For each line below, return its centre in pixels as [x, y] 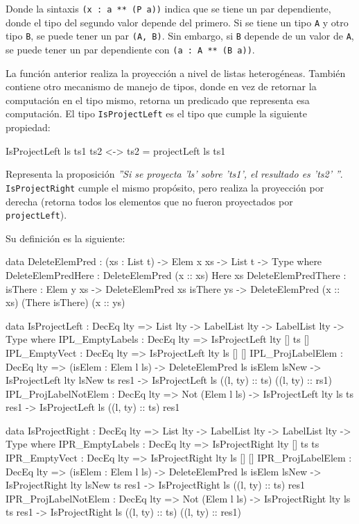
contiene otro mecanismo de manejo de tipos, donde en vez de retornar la [161, 86]
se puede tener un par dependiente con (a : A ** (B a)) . [130, 49]
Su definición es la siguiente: [65, 238]
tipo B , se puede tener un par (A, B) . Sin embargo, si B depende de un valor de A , [180, 36]
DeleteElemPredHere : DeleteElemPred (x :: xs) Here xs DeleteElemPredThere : [176, 274]
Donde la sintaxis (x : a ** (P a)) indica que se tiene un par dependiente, [168, 8]
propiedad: [28, 127]
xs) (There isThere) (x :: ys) [65, 302]
